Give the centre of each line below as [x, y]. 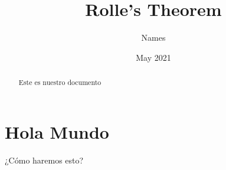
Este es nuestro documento [60, 82]
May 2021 [153, 57]
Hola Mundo [57, 131]
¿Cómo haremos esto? [44, 160]
